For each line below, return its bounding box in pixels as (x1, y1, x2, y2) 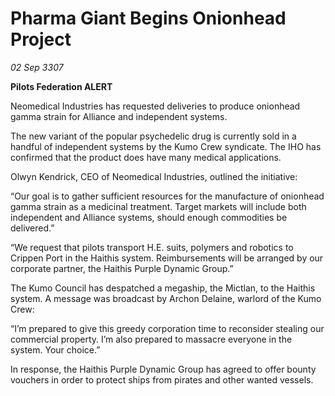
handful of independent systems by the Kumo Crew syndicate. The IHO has (10, 140, 322, 152)
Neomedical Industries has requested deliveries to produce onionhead (10, 100, 301, 112)
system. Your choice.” (10, 343, 101, 356)
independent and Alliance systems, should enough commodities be (10, 211, 288, 223)
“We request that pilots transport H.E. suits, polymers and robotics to (10, 241, 294, 253)
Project (10, 28, 72, 51)
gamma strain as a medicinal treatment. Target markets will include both (10, 200, 307, 212)
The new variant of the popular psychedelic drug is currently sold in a (10, 130, 297, 142)
